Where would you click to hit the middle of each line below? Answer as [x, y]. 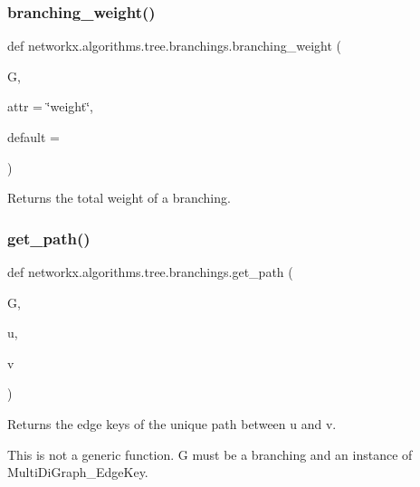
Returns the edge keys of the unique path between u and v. [172, 423]
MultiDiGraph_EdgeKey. [78, 472]
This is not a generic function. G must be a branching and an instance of [210, 454]
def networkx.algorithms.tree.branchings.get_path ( [150, 272]
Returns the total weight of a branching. [119, 198]
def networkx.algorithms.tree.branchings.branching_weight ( [175, 46]
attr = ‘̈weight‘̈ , [50, 106]
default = [33, 137]
